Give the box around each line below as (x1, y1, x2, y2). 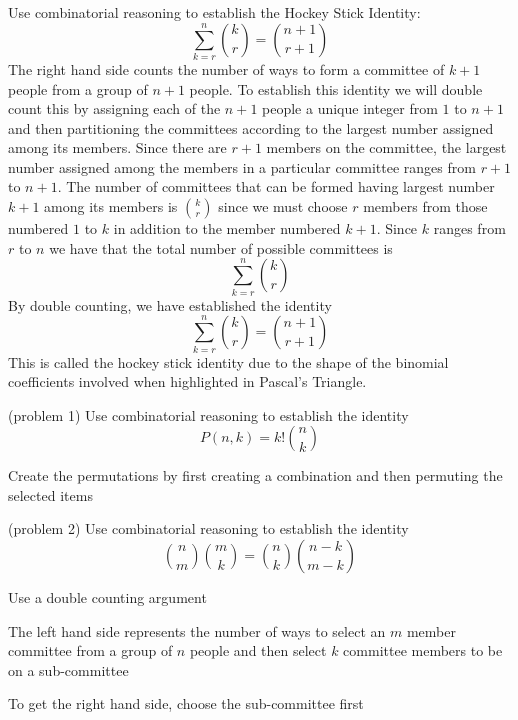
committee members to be (343, 640, 503, 661)
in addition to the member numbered (113, 218, 341, 239)
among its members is (44, 196, 178, 217)
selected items (8, 484, 93, 505)
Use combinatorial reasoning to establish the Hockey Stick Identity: (8, 2, 421, 22)
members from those (363, 196, 488, 217)
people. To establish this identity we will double (189, 78, 483, 99)
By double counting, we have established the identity (8, 294, 332, 315)
